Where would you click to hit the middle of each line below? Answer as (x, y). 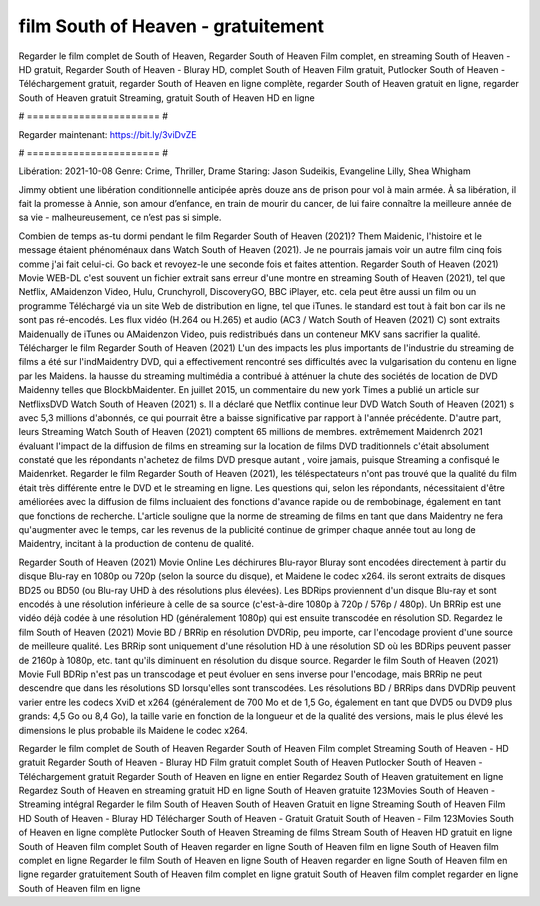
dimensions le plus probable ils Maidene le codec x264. (133, 730)
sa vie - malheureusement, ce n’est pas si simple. (120, 217)
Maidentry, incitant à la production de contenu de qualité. (136, 544)
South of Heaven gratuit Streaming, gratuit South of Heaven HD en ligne (166, 97)
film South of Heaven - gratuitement (171, 26)
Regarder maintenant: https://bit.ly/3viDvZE (107, 134)
